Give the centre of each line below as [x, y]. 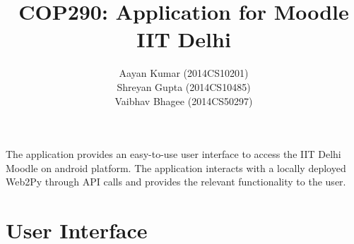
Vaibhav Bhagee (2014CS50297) [184, 100]
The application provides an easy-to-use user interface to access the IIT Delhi [173, 154]
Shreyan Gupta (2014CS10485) [184, 86]
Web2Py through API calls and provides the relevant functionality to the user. [176, 182]
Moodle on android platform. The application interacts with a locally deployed [176, 167]
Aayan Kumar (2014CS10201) [184, 73]
